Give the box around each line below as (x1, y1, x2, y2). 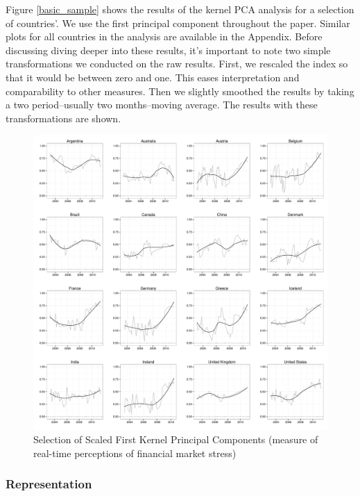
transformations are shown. (6, 110, 121, 125)
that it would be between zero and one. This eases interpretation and (6, 69, 300, 84)
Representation (6, 475, 92, 493)
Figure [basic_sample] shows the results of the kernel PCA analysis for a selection (6, 2, 354, 16)
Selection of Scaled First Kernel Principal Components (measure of (33, 431, 318, 446)
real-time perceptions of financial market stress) (33, 445, 237, 460)
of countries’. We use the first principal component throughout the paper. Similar (6, 15, 350, 30)
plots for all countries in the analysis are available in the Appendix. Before (6, 29, 323, 44)
